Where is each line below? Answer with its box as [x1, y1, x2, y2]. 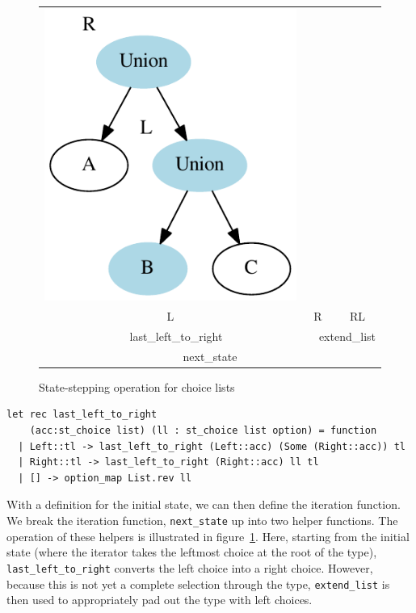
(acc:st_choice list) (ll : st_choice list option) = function [29, 425, 377, 437]
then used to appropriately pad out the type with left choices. [6, 591, 313, 608]
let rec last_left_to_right [6, 409, 158, 421]
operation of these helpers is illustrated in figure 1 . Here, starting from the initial [6, 527, 410, 544]
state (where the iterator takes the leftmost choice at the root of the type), [6, 544, 377, 561]
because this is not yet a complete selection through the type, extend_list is [6, 575, 390, 592]
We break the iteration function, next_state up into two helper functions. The [6, 512, 398, 528]
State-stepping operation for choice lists [39, 378, 235, 395]
